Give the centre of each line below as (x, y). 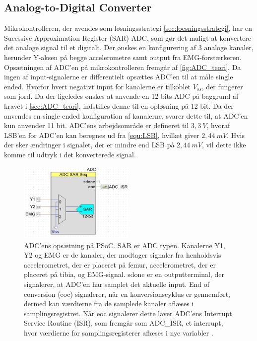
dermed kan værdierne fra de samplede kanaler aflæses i (109, 304)
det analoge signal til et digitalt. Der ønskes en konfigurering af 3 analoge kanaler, (129, 47)
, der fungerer (222, 86)
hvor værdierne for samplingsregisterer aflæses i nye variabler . (119, 332)
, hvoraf (218, 125)
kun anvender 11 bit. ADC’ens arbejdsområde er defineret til (96, 125)
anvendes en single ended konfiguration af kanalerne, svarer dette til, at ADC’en (126, 115)
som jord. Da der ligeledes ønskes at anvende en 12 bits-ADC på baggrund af (121, 96)
